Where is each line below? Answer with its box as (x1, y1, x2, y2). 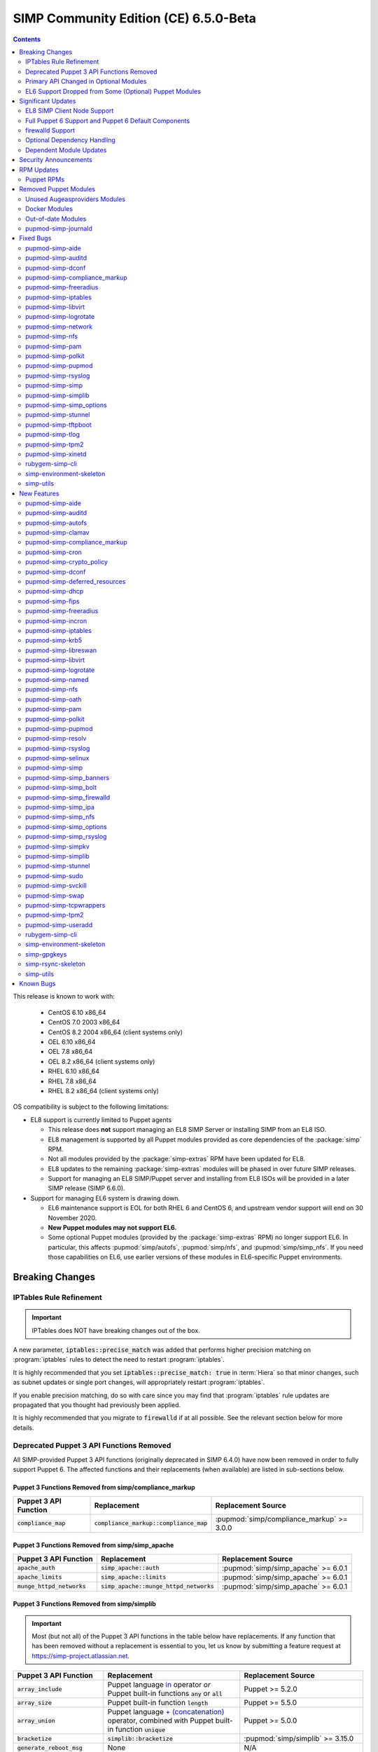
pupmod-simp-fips (25, 596, 80, 605)
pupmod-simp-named (25, 675, 89, 683)
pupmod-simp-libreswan (25, 645, 97, 655)
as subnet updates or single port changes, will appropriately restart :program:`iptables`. (13, 1378, 265, 1387)
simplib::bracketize (107, 1734, 173, 1742)
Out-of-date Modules (25, 214, 87, 223)
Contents (13, 35, 41, 43)
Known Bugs (19, 980, 56, 988)
